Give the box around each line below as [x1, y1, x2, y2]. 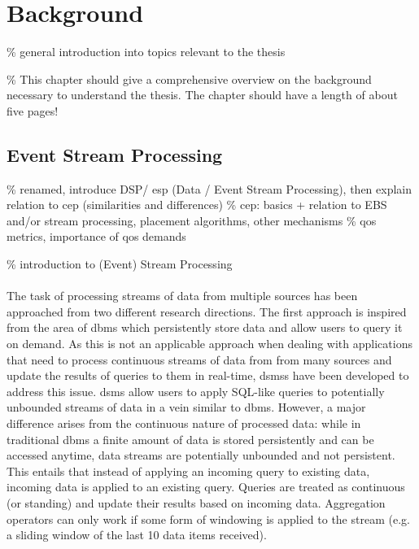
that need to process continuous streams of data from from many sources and [7, 351, 392, 368]
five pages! [7, 102, 59, 119]
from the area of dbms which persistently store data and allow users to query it [7, 319, 403, 336]
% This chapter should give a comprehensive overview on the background [7, 70, 372, 87]
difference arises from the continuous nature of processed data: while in [7, 415, 361, 432]
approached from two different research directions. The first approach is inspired [7, 303, 407, 320]
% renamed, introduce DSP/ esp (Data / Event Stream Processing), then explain [7, 180, 412, 197]
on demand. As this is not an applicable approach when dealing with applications [7, 335, 412, 352]
